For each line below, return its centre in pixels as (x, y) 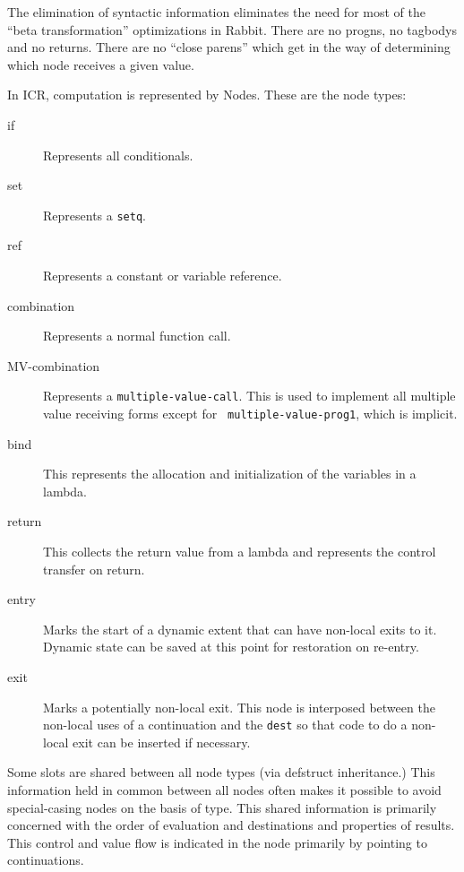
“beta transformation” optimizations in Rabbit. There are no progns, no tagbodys (232, 29)
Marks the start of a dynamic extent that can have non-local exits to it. (240, 629)
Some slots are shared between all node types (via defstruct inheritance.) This (221, 772)
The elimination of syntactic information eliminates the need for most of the (216, 12)
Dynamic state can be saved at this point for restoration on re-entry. (231, 647)
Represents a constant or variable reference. (163, 275)
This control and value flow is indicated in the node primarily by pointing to (217, 842)
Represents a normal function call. (137, 336)
